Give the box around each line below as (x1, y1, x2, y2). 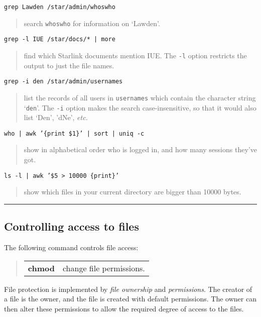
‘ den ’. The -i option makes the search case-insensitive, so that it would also (24, 102, 256, 113)
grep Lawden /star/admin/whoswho (4, 4, 115, 11)
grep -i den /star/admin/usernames (4, 78, 123, 85)
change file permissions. (62, 262, 145, 274)
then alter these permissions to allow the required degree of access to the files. (4, 303, 244, 313)
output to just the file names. (24, 60, 114, 70)
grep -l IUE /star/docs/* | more (4, 36, 115, 43)
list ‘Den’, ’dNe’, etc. (24, 112, 88, 123)
